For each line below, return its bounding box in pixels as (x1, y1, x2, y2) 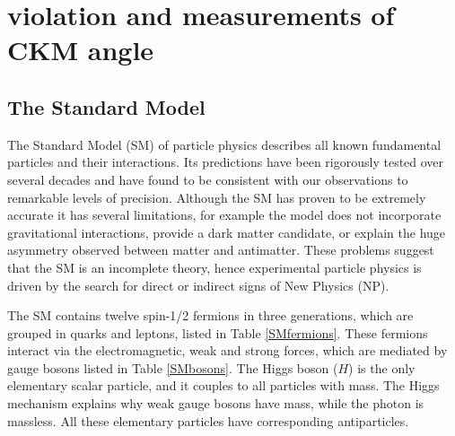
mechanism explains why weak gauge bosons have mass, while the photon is (7, 394, 424, 413)
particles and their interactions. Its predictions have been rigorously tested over (7, 153, 444, 171)
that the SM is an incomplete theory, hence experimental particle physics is (7, 257, 422, 276)
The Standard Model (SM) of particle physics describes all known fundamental (7, 135, 442, 153)
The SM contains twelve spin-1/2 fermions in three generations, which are (7, 306, 414, 325)
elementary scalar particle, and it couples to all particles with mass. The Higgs (7, 376, 440, 395)
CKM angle (7, 31, 154, 68)
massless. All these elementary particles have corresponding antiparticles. (7, 411, 409, 430)
